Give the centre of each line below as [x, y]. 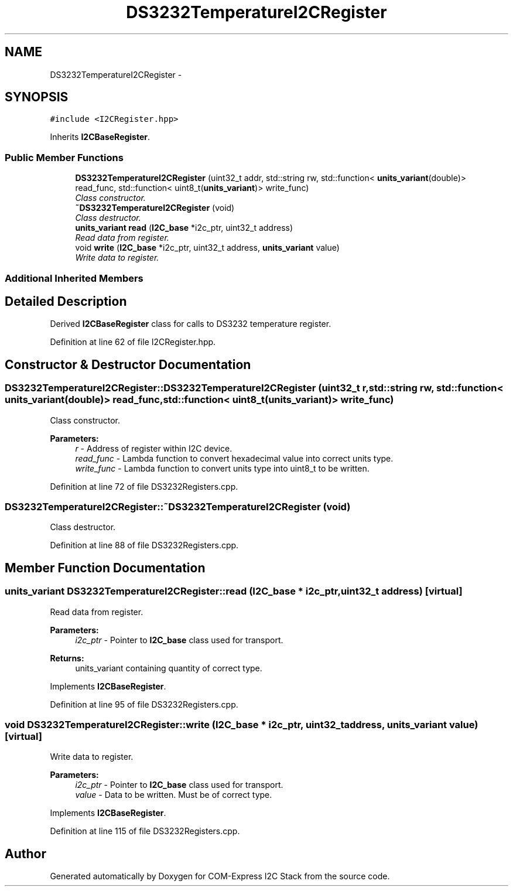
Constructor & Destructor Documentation [128, 364]
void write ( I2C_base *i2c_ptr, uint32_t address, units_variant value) [207, 248]
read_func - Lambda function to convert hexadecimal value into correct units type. [234, 458]
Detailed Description [66, 301]
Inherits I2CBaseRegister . [100, 137]
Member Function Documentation [105, 568]
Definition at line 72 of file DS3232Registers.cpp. [144, 486]
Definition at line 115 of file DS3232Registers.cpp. [145, 831]
